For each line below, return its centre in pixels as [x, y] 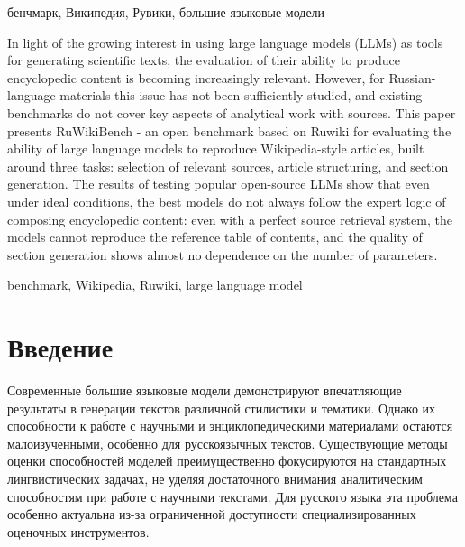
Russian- [412, 77]
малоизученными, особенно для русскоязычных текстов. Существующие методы [228, 443]
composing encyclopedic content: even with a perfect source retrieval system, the [230, 219]
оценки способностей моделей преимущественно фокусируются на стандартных [227, 461]
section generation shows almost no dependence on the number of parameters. [223, 254]
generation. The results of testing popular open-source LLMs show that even [219, 184]
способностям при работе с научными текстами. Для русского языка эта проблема [232, 496]
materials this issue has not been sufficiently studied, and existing [241, 95]
